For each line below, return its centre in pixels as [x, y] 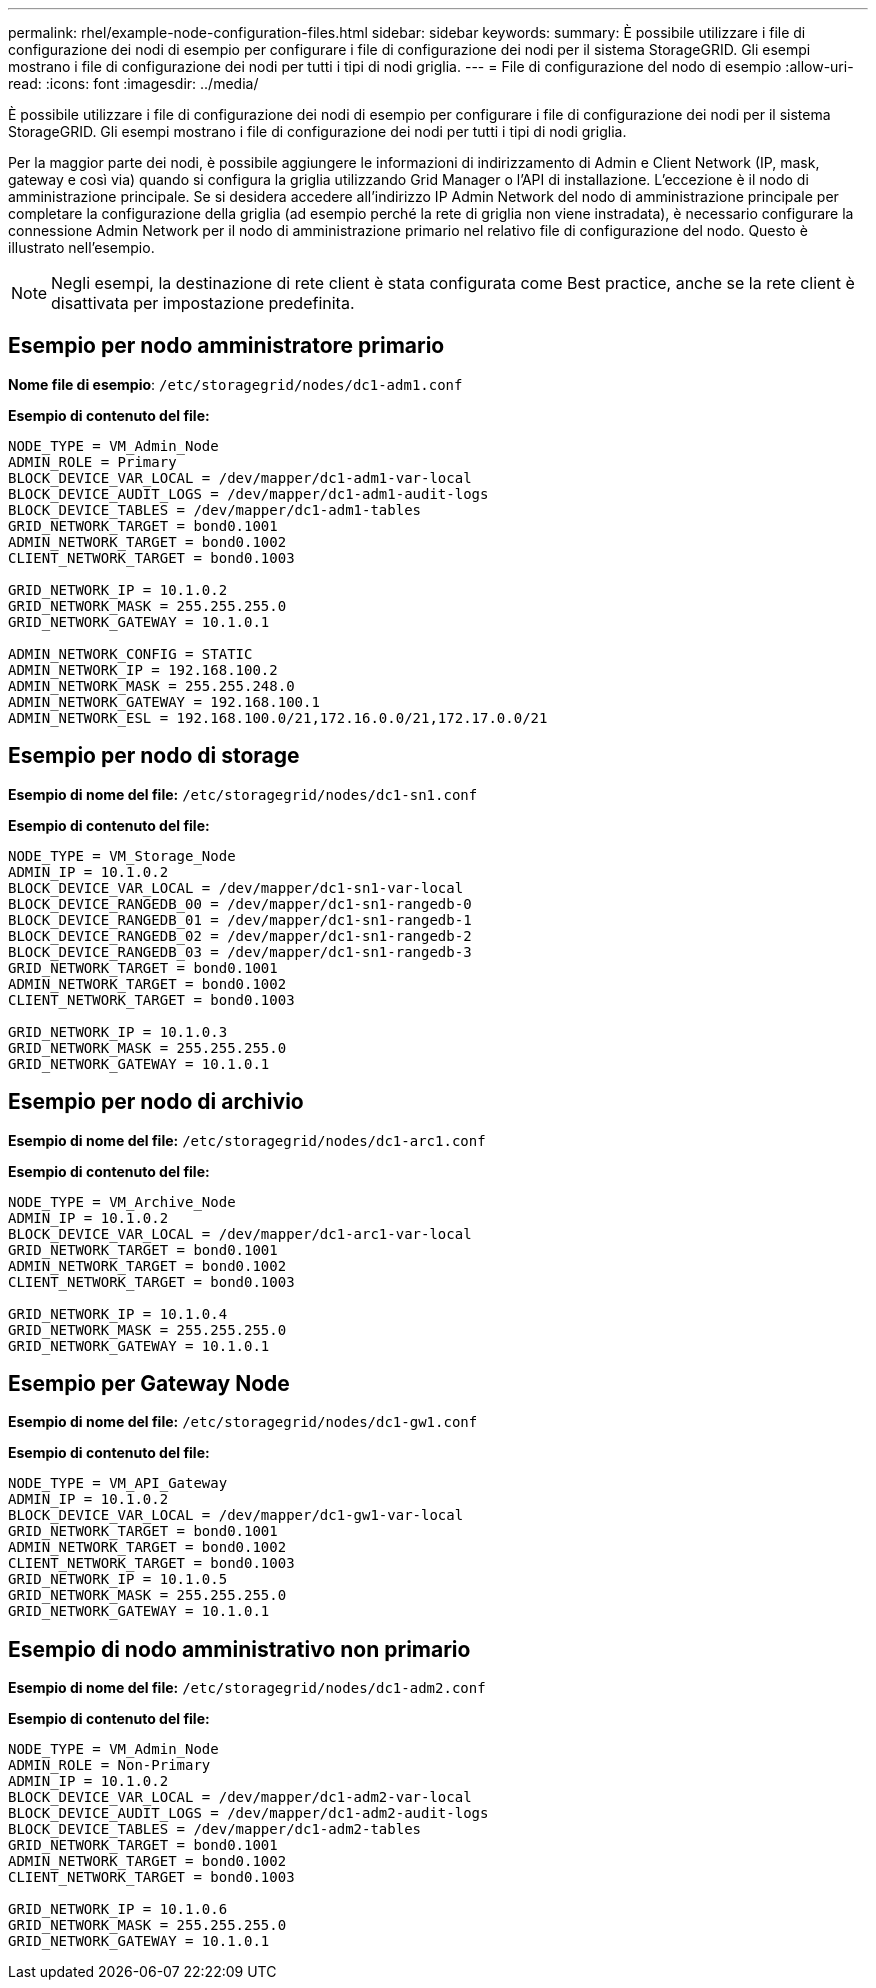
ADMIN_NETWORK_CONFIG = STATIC [130, 653]
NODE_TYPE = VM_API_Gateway [118, 1483]
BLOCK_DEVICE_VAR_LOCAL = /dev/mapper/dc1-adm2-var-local [240, 1797]
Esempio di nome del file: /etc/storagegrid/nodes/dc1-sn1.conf [243, 794]
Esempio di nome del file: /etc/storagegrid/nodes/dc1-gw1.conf [243, 1422]
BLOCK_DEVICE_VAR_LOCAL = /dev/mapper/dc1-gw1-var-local [236, 1515]
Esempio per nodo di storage [154, 756]
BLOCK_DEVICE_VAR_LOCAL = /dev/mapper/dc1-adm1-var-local [240, 477]
